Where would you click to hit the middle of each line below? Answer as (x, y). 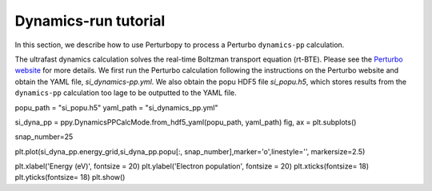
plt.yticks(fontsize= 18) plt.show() (70, 177)
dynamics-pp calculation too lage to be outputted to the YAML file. (126, 93)
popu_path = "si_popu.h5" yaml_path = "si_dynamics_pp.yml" (117, 107)
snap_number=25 (44, 137)
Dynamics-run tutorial (90, 21)
